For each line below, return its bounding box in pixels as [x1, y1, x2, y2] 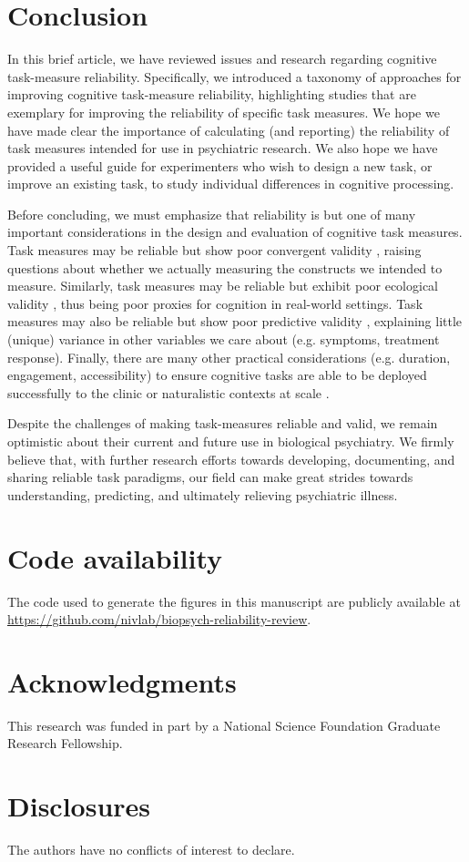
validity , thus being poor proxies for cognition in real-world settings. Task [7, 293, 423, 313]
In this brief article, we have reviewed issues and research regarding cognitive [7, 49, 437, 68]
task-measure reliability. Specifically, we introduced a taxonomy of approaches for [7, 67, 462, 86]
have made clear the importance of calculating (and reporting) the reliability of [7, 120, 450, 139]
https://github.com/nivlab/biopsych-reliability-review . [7, 610, 311, 629]
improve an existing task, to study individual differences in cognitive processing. [7, 174, 454, 193]
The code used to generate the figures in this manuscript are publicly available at [7, 591, 461, 611]
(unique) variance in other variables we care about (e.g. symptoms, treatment [7, 330, 440, 349]
